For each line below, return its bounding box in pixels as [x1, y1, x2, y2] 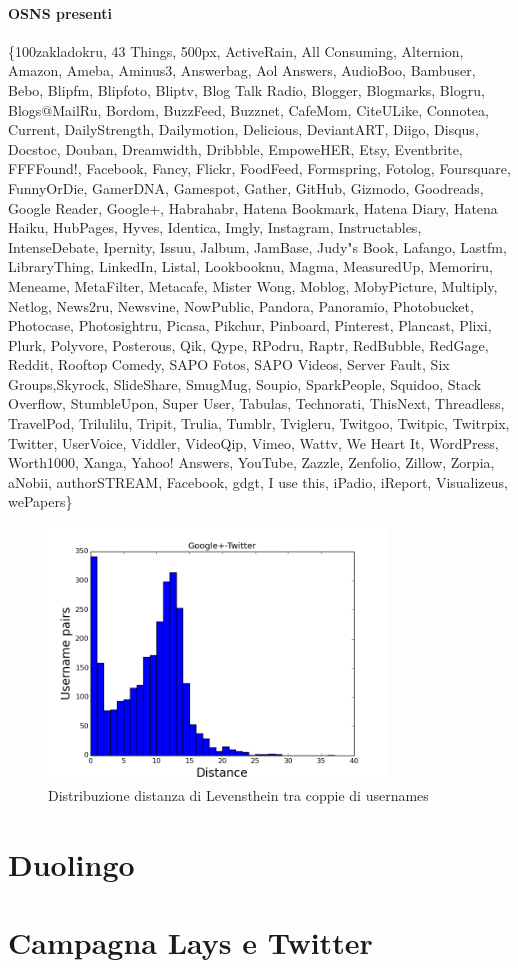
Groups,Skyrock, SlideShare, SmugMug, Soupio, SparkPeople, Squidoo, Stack [8, 373, 482, 394]
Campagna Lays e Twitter [8, 921, 373, 962]
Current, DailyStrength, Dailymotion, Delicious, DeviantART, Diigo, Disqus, [8, 119, 479, 140]
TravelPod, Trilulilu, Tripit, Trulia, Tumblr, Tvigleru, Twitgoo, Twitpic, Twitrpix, [8, 413, 510, 434]
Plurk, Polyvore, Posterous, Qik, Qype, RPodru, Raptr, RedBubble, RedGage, [8, 334, 489, 355]
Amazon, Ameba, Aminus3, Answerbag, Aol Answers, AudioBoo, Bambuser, [8, 60, 476, 81]
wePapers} [8, 491, 73, 512]
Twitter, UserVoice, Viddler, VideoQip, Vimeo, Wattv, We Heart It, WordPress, [8, 432, 499, 453]
